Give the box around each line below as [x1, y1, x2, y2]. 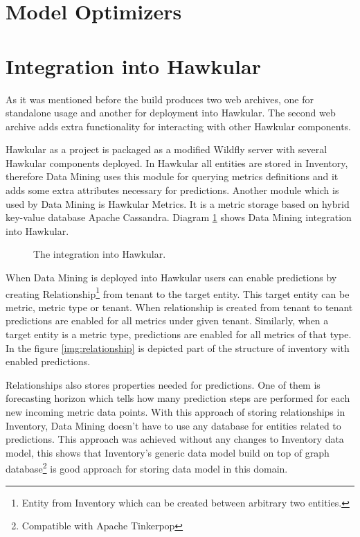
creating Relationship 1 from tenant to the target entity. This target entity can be [6, 284, 350, 301]
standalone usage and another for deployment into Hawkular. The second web [6, 105, 336, 120]
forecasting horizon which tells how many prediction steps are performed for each [6, 391, 350, 405]
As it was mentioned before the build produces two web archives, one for [6, 91, 314, 106]
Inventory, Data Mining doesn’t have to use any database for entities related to [6, 418, 341, 432]
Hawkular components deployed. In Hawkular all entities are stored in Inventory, [6, 155, 348, 170]
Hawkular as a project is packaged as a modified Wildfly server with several [6, 142, 327, 157]
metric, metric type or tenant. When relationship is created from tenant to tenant [6, 299, 353, 314]
